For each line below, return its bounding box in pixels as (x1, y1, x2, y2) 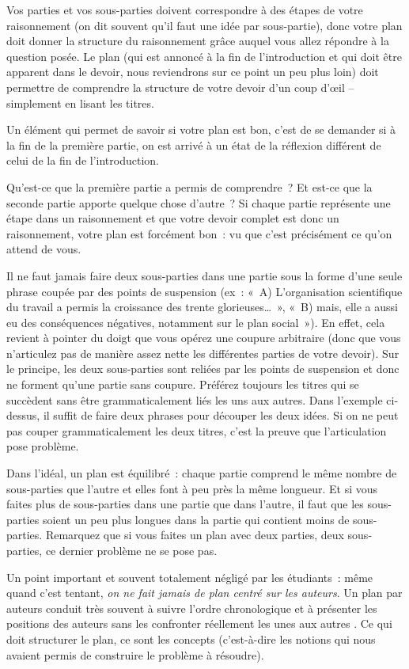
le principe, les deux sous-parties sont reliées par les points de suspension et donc (6, 360, 400, 377)
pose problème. (6, 438, 79, 454)
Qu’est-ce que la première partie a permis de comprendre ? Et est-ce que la (6, 178, 373, 195)
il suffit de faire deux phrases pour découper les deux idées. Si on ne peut (43, 407, 399, 424)
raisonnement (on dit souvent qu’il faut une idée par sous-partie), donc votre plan (6, 17, 403, 33)
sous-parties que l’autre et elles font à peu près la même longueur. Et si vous (6, 480, 378, 496)
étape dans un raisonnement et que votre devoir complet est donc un (6, 210, 339, 226)
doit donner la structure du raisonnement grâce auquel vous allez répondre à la (6, 32, 389, 49)
